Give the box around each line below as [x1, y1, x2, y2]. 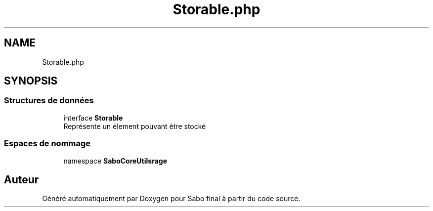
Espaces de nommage [4, 138, 91, 149]
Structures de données [4, 95, 94, 106]
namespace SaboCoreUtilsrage [63, 156, 167, 165]
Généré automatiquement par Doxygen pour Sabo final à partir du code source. [42, 194, 301, 203]
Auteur [4, 173, 39, 186]
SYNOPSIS [4, 75, 58, 87]
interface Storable [63, 113, 123, 122]
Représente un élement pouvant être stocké [63, 122, 206, 130]
